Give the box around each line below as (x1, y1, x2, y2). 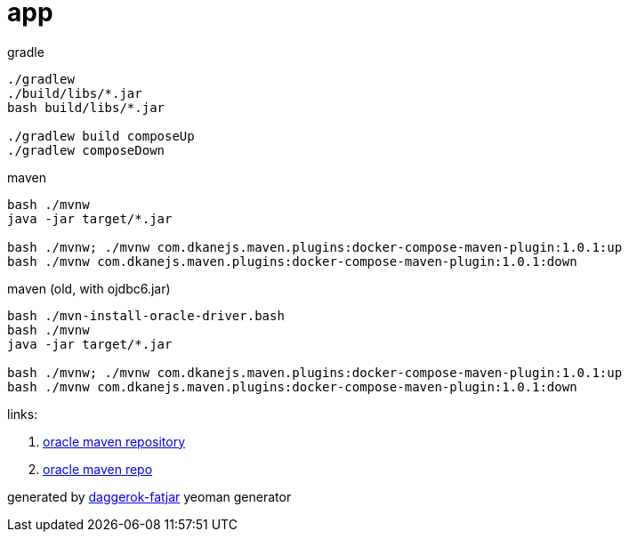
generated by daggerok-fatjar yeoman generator (7, 488, 292, 504)
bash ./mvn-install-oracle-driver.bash (7, 308, 285, 323)
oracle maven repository (43, 433, 186, 449)
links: (7, 406, 38, 422)
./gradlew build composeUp (7, 128, 195, 143)
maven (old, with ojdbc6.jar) (7, 280, 171, 296)
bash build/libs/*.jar (7, 100, 165, 115)
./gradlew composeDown (7, 142, 165, 157)
